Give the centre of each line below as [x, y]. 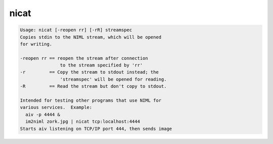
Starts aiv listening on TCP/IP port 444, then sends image [96, 129]
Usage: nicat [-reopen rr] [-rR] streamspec [76, 30]
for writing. [36, 44]
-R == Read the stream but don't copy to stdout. [93, 86]
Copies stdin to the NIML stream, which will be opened [91, 37]
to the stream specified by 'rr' [101, 65]
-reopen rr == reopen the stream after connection [84, 58]
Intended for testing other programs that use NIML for [91, 100]
